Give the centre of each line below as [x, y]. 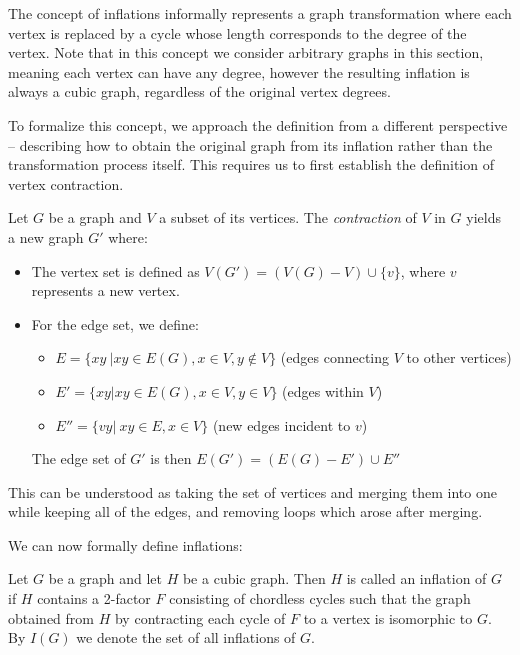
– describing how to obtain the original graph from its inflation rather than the [250, 144]
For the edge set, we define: [115, 323]
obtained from [51, 617]
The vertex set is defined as [115, 270]
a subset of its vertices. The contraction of [288, 217]
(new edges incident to [281, 424]
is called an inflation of [416, 578]
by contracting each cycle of [200, 617]
